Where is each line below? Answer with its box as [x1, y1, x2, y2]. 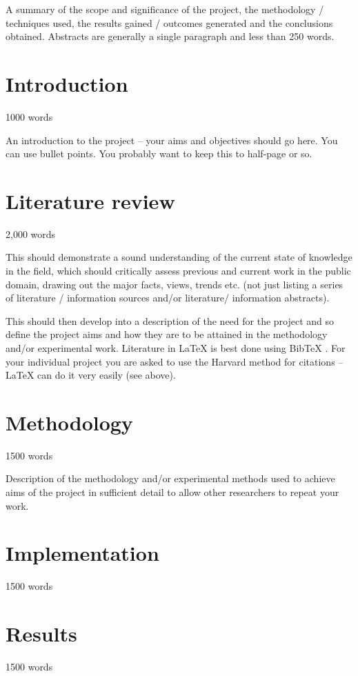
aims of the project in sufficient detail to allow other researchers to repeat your [6, 485, 339, 499]
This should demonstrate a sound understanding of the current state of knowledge [6, 250, 352, 264]
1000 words [6, 109, 53, 123]
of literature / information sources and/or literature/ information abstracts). [6, 290, 330, 305]
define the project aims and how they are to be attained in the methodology [6, 327, 328, 341]
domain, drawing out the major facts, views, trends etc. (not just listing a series [6, 277, 344, 291]
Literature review [6, 186, 175, 215]
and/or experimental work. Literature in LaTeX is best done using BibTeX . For [6, 340, 346, 355]
